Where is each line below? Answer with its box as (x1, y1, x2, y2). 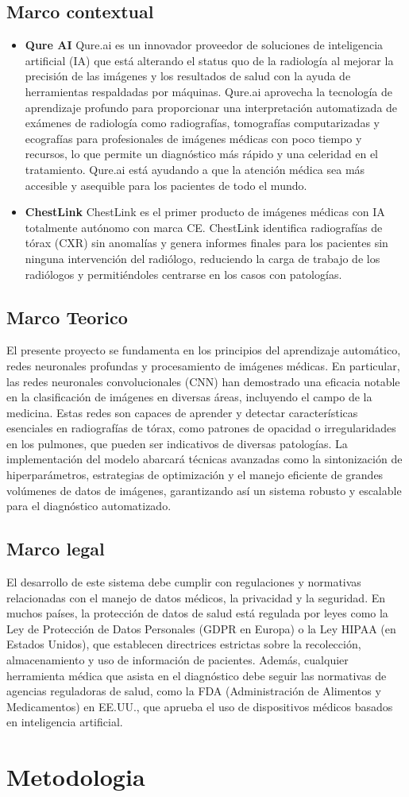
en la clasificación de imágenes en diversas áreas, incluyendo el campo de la (6, 389, 372, 405)
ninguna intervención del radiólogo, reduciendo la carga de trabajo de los (25, 250, 380, 266)
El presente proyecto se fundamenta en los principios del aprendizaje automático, (6, 342, 401, 358)
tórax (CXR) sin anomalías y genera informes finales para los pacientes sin (25, 234, 388, 251)
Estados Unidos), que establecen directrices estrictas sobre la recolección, (6, 636, 361, 652)
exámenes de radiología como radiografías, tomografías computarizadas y (25, 114, 380, 131)
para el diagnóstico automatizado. (6, 497, 172, 514)
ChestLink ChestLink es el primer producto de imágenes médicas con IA (25, 203, 385, 220)
